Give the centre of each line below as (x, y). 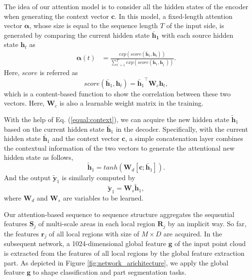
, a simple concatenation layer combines (184, 138)
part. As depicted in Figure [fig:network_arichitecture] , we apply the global (116, 262)
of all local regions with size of (94, 233)
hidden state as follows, (39, 157)
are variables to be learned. (103, 197)
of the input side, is (195, 25)
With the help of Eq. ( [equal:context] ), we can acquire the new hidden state (117, 119)
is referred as (59, 72)
